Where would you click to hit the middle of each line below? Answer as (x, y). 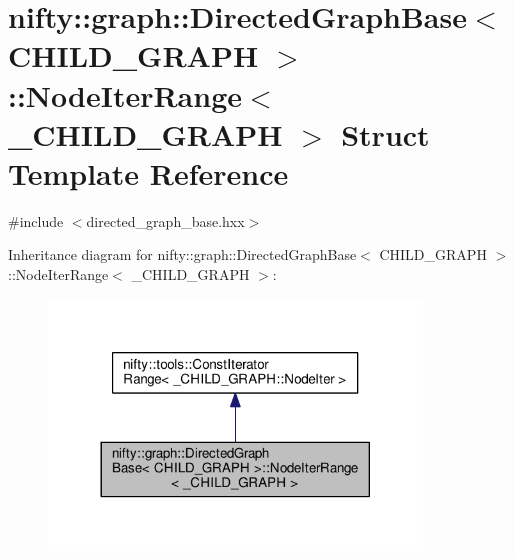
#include (36, 220)
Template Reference (148, 172)
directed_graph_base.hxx (165, 220)
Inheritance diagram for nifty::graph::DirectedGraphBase (182, 254)
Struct (385, 133)
